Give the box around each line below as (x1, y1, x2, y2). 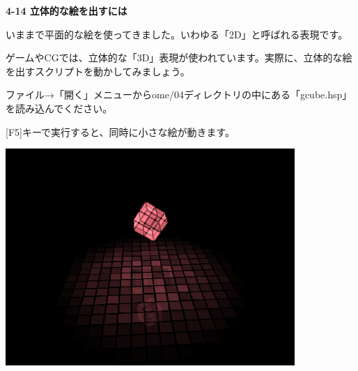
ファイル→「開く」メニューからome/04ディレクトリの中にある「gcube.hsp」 (6, 87, 352, 102)
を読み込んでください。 (6, 100, 113, 115)
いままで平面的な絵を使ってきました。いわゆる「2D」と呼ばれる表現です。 (6, 26, 348, 41)
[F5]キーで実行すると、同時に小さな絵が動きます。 (6, 124, 235, 139)
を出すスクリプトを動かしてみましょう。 (6, 63, 190, 78)
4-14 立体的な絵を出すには (6, 3, 127, 17)
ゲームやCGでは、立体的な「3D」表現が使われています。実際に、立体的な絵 (6, 50, 352, 65)
